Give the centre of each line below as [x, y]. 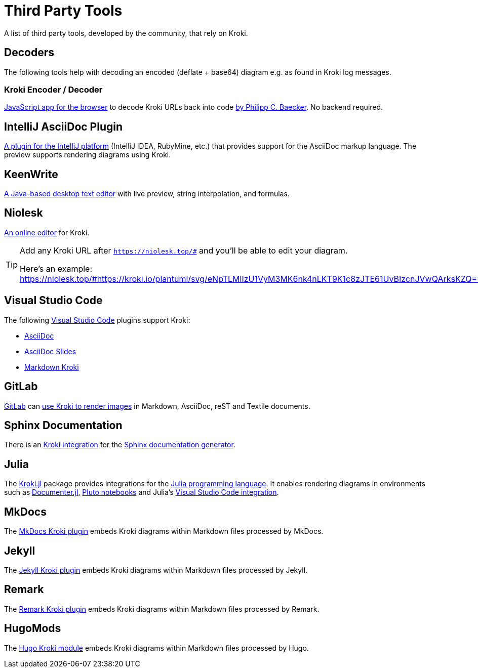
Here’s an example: [56, 268]
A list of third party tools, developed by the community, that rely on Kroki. [126, 33]
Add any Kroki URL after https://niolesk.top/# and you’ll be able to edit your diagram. [184, 250]
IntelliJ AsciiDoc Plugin [64, 127]
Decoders [29, 53]
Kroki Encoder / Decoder [53, 89]
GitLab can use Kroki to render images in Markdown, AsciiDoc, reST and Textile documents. [157, 406]
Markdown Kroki [52, 367]
